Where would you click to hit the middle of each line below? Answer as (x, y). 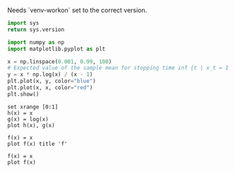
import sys (23, 23)
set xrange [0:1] (33, 107)
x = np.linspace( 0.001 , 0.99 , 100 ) (60, 62)
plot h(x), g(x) (31, 125)
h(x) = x (20, 113)
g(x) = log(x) (28, 119)
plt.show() (23, 94)
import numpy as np (36, 42)
